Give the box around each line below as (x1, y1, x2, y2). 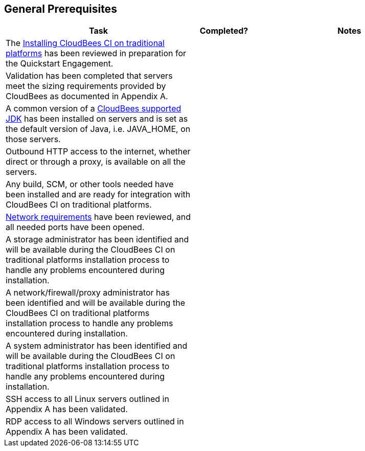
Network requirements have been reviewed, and (6, 212, 191, 222)
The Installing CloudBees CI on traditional (6, 38, 165, 49)
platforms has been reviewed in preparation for (6, 48, 187, 59)
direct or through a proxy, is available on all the (6, 156, 186, 167)
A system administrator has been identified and (6, 341, 188, 351)
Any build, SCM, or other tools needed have (6, 179, 174, 190)
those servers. (6, 134, 61, 145)
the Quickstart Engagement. (6, 58, 113, 69)
